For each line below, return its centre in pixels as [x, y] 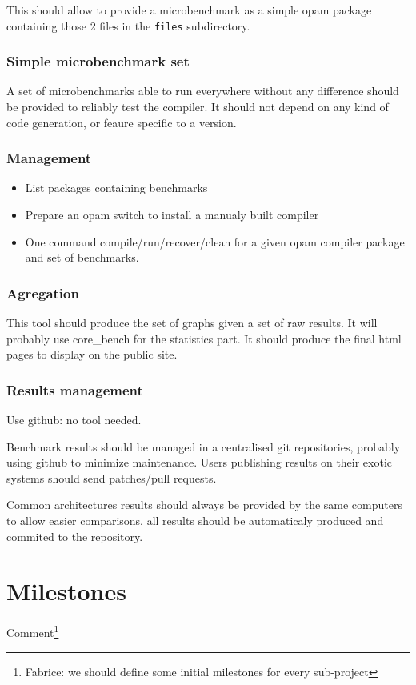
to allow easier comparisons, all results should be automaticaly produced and [195, 521]
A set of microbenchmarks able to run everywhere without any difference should [203, 91]
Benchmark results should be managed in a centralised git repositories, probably [204, 446]
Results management [75, 389]
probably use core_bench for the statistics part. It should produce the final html [204, 338]
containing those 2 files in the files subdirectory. [128, 25]
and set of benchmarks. [82, 257]
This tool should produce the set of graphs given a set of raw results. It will [192, 323]
